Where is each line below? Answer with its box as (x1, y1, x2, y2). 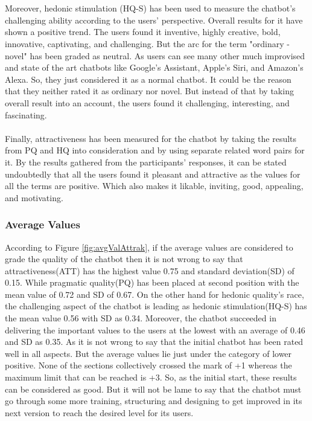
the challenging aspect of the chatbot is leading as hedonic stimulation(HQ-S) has (5, 300, 307, 312)
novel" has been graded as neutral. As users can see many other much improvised (5, 49, 305, 62)
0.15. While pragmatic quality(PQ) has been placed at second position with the (5, 276, 299, 289)
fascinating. (5, 108, 47, 121)
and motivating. (5, 191, 63, 204)
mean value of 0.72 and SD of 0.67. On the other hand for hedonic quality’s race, (5, 288, 304, 300)
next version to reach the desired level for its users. (5, 406, 194, 419)
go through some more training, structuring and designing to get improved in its (5, 394, 302, 407)
